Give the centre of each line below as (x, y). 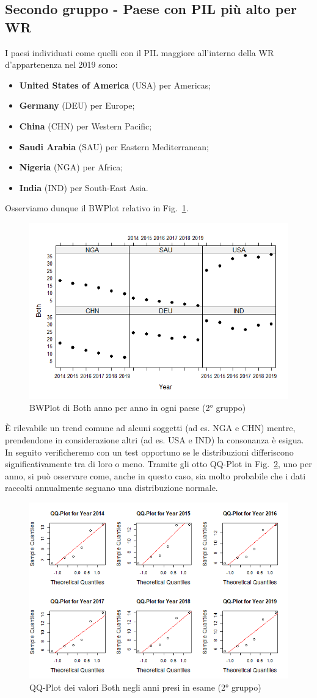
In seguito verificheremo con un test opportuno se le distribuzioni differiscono (149, 452)
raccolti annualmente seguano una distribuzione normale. (111, 488)
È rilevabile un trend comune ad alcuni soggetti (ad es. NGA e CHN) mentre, (150, 428)
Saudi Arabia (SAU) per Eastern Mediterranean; (114, 146)
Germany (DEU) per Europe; (77, 105)
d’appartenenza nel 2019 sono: (61, 64)
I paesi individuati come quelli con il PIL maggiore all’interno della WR (140, 52)
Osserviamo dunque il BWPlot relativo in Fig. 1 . (97, 208)
